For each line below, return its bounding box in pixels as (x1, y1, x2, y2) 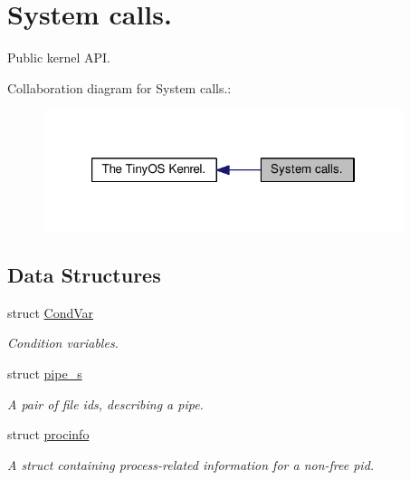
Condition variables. (7, 333, 119, 352)
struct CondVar (7, 302, 94, 322)
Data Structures (7, 261, 161, 289)
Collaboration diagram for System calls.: (7, 78, 232, 97)
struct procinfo (7, 425, 90, 444)
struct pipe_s (7, 364, 82, 383)
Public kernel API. (7, 48, 111, 67)
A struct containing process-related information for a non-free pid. (7, 455, 375, 474)
